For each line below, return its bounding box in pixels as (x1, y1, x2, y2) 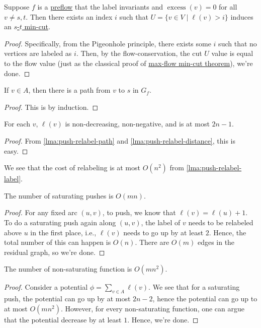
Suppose (4, 2, 30, 12)
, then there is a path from (28, 85, 111, 95)
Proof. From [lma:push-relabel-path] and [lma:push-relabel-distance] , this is (4, 135, 236, 146)
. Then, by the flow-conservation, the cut (76, 48, 202, 58)
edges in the (197, 237, 235, 247)
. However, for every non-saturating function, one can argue (60, 303, 245, 313)
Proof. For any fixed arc (4, 207, 77, 218)
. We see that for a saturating (148, 282, 240, 292)
